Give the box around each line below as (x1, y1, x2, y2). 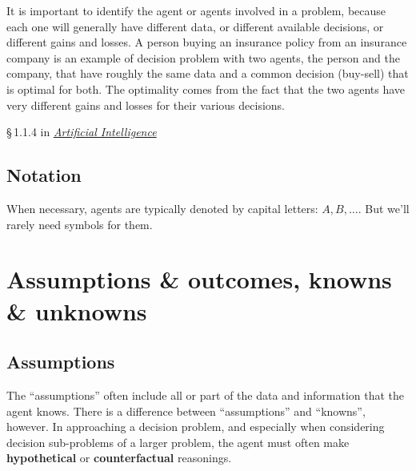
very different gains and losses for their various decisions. (6, 96, 285, 113)
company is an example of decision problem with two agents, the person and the (6, 49, 400, 66)
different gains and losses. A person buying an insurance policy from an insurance (6, 34, 407, 50)
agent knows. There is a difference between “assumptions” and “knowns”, (6, 402, 366, 419)
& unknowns (6, 294, 147, 327)
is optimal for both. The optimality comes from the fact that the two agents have (6, 80, 406, 97)
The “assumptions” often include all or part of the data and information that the (6, 386, 404, 403)
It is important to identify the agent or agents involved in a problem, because (6, 2, 386, 18)
